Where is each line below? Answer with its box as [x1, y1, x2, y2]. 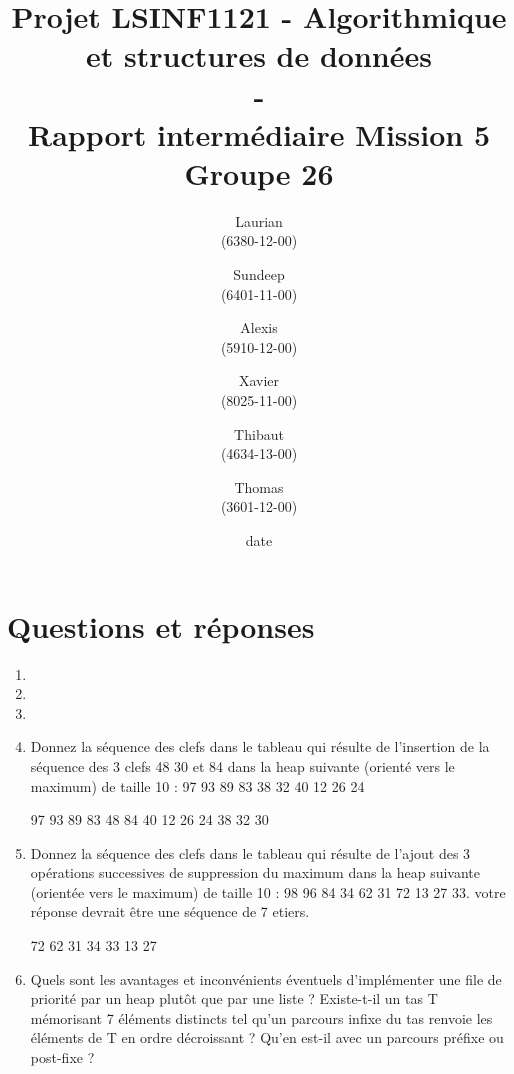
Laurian [235, 210, 283, 231]
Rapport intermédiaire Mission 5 [27, 113, 490, 154]
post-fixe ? [30, 1047, 95, 1068]
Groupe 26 [184, 152, 334, 193]
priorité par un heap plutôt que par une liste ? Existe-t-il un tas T [30, 988, 438, 1009]
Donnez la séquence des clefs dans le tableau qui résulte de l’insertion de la [30, 736, 490, 757]
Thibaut [234, 423, 284, 444]
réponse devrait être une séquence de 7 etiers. [30, 901, 310, 922]
